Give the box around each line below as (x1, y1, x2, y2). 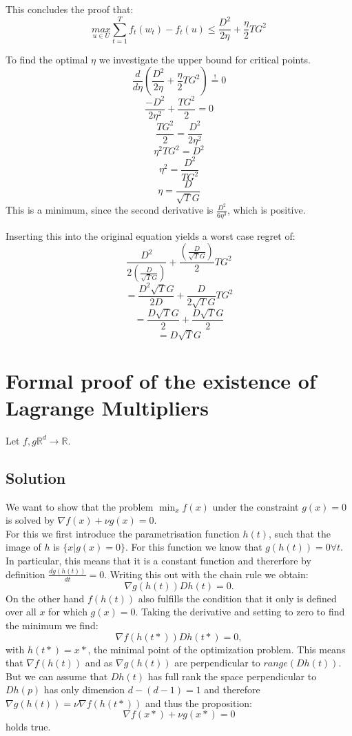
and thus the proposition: (145, 695, 252, 710)
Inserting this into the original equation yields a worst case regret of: (6, 228, 296, 243)
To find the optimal (6, 52, 88, 66)
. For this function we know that (125, 540, 262, 554)
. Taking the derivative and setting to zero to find (135, 604, 345, 619)
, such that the (269, 526, 331, 540)
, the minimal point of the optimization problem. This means (87, 642, 346, 656)
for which (48, 604, 87, 619)
